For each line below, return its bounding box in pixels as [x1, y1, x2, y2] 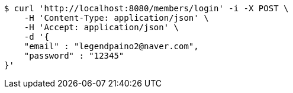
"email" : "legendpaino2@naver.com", [24, 41, 199, 51]
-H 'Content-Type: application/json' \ [24, 13, 209, 23]
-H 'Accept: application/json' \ [24, 23, 179, 32]
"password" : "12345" [24, 51, 124, 60]
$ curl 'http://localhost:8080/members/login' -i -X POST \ [4, 4, 289, 13]
